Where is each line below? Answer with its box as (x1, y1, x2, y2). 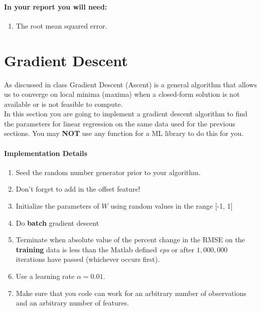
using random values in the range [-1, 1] (110, 201, 233, 211)
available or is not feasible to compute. (4, 98, 123, 109)
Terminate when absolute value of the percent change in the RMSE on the (16, 234, 245, 245)
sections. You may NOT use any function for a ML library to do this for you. (4, 128, 244, 138)
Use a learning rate (16, 271, 75, 281)
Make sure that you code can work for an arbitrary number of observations (16, 287, 246, 298)
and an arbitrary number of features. (16, 297, 129, 308)
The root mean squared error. (16, 20, 107, 31)
